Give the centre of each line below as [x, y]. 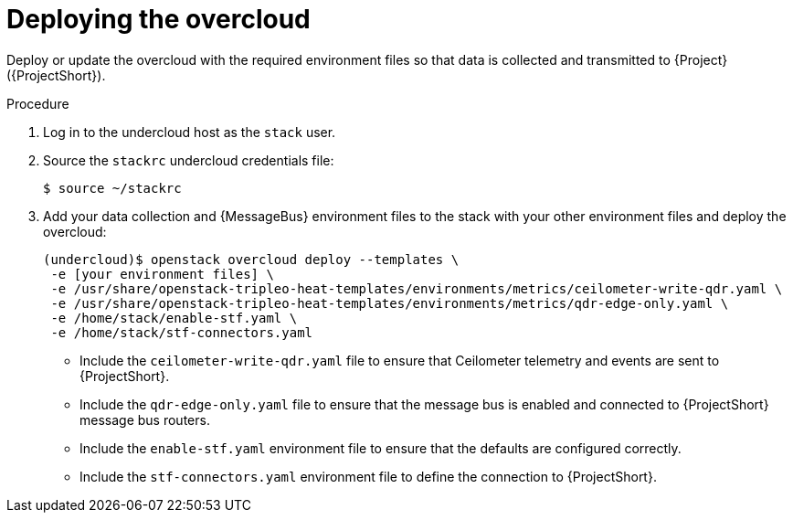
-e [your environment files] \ [162, 274]
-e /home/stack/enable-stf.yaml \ [174, 318]
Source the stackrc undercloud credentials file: [189, 160]
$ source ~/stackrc [112, 188]
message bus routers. [145, 419]
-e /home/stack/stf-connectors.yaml [182, 332]
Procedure [38, 103]
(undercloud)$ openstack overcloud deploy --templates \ [251, 259]
